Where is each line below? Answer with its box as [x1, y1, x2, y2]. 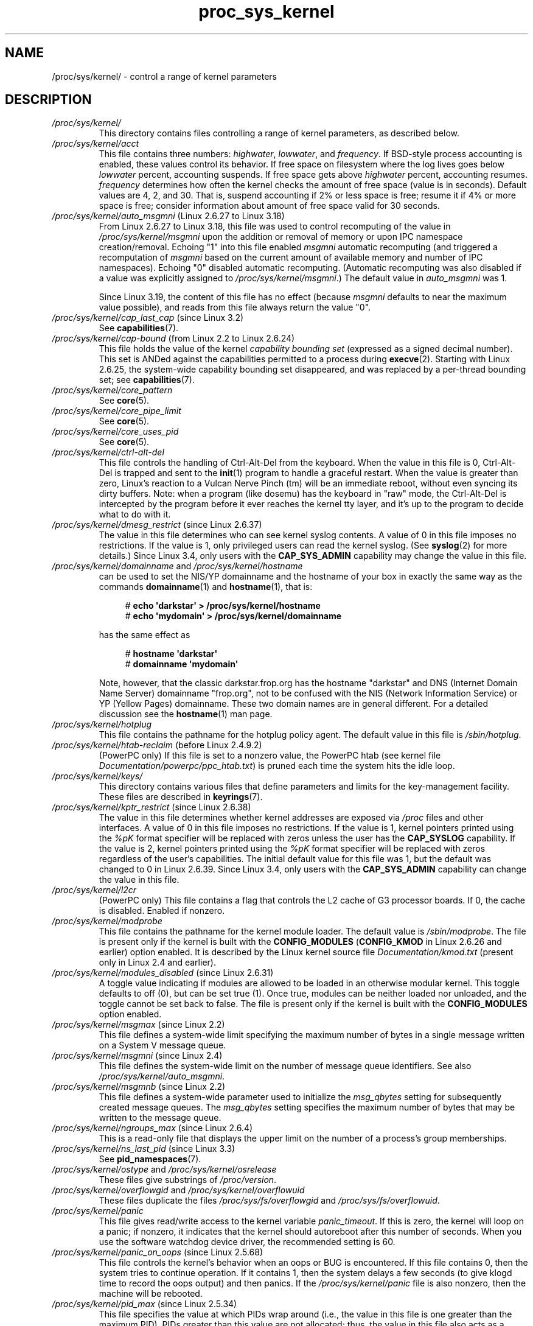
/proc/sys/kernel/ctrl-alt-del [52, 447, 164, 458]
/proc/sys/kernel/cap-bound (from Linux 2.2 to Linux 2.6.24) [52, 333, 295, 344]
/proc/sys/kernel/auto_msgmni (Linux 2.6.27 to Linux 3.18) [52, 211, 285, 222]
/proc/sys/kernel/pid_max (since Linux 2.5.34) [52, 1299, 237, 1310]
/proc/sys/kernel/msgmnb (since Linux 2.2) [52, 1081, 226, 1092]
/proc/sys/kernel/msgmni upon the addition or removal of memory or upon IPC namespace [99, 231, 463, 242]
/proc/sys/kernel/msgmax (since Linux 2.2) [52, 1019, 225, 1030]
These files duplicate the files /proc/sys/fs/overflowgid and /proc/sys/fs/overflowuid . [99, 1195, 440, 1206]
